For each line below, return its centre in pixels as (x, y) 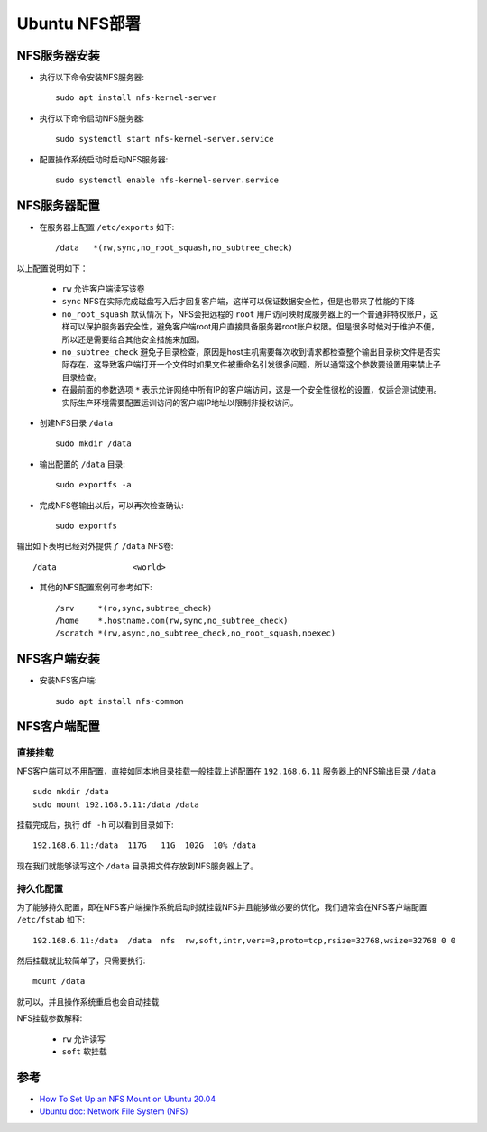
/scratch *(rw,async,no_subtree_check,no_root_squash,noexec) (196, 633)
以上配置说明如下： (52, 268)
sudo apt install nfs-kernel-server (136, 98)
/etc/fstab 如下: (51, 920)
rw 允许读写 (83, 1039)
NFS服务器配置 (59, 205)
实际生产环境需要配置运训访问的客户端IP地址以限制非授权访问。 (180, 403)
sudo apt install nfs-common (119, 701)
